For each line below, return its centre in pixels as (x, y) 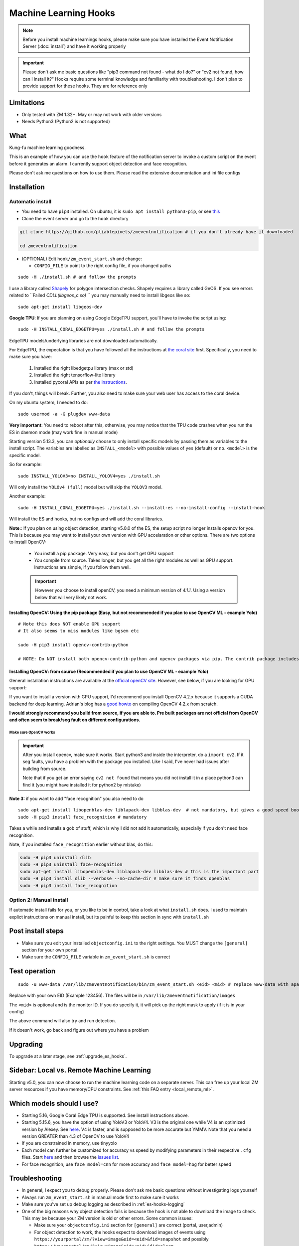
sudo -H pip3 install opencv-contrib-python (74, 645)
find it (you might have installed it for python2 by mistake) (82, 784)
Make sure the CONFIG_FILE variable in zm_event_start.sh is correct (96, 957)
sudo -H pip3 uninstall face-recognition (71, 864)
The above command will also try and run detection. (63, 1021)
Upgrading (26, 1044)
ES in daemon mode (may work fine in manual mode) (64, 432)
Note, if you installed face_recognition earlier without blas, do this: (81, 844)
